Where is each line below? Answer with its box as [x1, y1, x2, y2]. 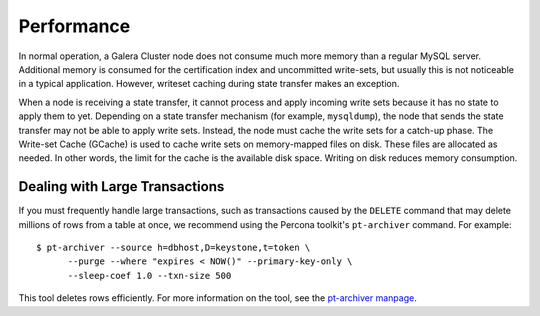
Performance [18, 15, 131, 37]
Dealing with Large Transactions [18, 178, 225, 195]
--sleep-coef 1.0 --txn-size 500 [67, 270, 232, 281]
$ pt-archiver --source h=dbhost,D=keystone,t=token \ [36, 241, 311, 253]
